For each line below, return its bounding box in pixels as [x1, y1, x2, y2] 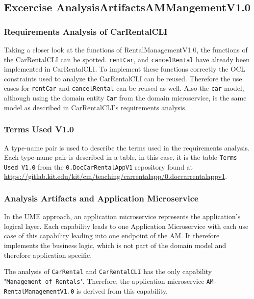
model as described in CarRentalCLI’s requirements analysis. [4, 102, 187, 112]
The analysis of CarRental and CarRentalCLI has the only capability [4, 266, 212, 276]
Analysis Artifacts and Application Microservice [4, 192, 199, 204]
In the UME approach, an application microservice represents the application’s [4, 211, 241, 222]
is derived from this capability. [76, 285, 168, 296]
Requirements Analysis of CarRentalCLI [4, 25, 168, 37]
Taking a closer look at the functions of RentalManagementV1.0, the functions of [4, 45, 248, 54]
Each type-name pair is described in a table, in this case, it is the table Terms [4, 152, 237, 162]
